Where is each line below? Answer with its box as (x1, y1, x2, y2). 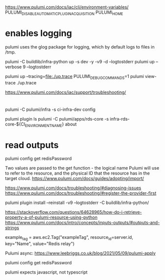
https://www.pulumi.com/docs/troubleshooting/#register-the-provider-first (5, 190, 157, 196)
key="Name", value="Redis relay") (5, 241, 75, 247)
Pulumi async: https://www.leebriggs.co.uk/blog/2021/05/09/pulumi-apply (5, 250, 156, 256)
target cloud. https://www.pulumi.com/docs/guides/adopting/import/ (5, 176, 144, 181)
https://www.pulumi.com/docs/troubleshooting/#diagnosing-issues (5, 185, 141, 191)
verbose (5, 64, 22, 70)
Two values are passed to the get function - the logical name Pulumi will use (5, 165, 160, 171)
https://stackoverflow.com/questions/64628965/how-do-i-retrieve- (5, 209, 142, 215)
